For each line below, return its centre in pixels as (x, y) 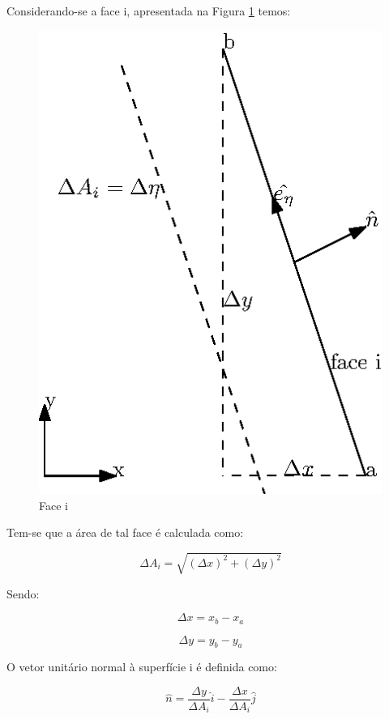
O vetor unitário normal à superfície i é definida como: (142, 667)
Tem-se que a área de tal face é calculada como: (125, 532)
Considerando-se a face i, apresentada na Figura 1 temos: (149, 11)
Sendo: (23, 593)
